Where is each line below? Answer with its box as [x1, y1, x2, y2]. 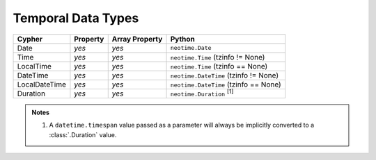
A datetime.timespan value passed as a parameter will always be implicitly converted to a [49, 121, 315, 130]
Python [170, 34, 195, 44]
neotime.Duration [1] [170, 87, 234, 98]
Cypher [17, 34, 43, 44]
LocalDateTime [17, 80, 66, 89]
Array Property [111, 34, 163, 44]
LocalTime [17, 61, 52, 71]
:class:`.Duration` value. [49, 130, 117, 139]
